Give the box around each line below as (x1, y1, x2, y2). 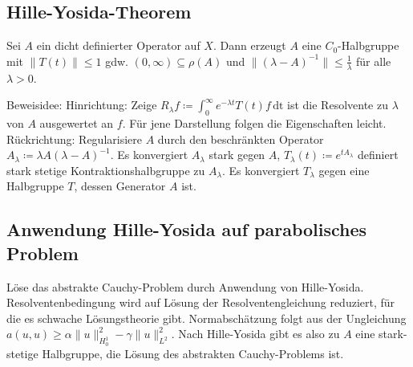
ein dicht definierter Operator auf (36, 37, 200, 54)
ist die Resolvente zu (287, 96, 388, 113)
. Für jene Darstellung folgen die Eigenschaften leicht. (122, 115, 387, 132)
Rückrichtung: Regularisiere (6, 130, 142, 147)
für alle (356, 52, 391, 69)
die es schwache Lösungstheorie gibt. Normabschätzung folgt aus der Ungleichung (6, 309, 407, 326)
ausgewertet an (39, 115, 114, 132)
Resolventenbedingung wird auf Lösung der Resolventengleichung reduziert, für (6, 294, 395, 311)
